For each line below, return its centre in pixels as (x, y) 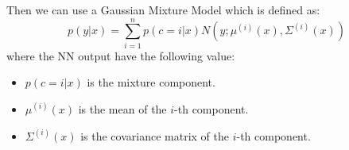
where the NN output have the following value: (121, 55)
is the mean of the (122, 108)
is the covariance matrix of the (155, 135)
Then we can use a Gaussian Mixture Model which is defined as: (163, 10)
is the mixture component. (151, 82)
